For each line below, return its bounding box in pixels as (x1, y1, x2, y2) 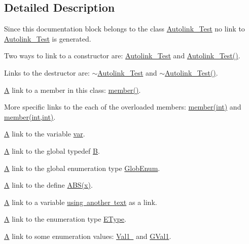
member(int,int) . (4, 111, 56, 122)
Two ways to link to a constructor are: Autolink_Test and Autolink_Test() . (4, 50, 240, 61)
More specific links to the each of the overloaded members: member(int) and (4, 101, 241, 112)
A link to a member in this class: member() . (4, 84, 141, 95)
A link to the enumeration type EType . (4, 214, 126, 224)
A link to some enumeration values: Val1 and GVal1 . (4, 230, 171, 241)
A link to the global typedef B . (4, 145, 100, 156)
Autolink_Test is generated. (4, 33, 91, 44)
